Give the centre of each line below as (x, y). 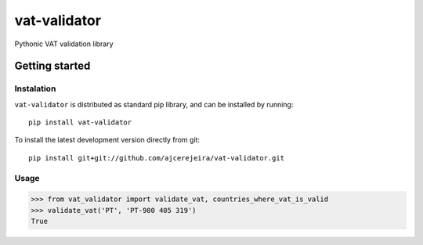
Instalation (35, 88)
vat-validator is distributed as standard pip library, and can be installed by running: (154, 104)
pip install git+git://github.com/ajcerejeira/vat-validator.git (157, 158)
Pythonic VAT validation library (64, 44)
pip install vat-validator (80, 122)
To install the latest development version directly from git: (107, 140)
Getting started (52, 66)
